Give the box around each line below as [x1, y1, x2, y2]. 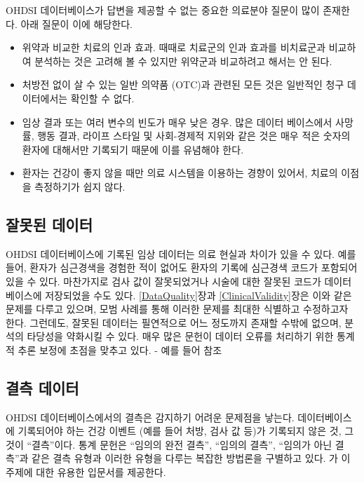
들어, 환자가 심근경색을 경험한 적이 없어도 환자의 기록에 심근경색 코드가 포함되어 [6, 260, 358, 275]
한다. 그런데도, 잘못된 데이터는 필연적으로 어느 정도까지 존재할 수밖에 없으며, [6, 315, 342, 329]
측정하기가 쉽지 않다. [34, 179, 126, 193]
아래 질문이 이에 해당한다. [20, 16, 133, 31]
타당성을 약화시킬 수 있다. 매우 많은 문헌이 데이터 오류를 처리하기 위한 [27, 329, 334, 343]
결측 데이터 [6, 376, 79, 398]
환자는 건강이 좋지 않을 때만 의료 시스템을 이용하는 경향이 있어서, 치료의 [22, 165, 338, 180]
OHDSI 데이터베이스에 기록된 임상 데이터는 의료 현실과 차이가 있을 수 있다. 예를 [6, 246, 356, 261]
